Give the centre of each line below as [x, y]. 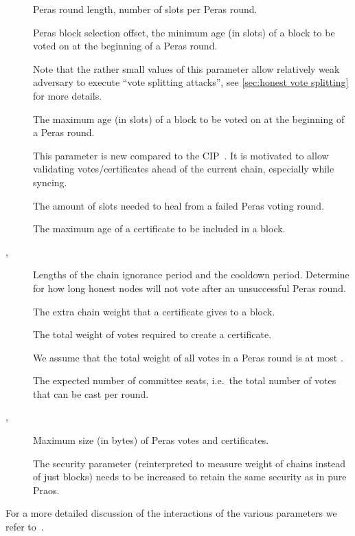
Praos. [46, 490]
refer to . [25, 527]
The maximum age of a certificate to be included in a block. [159, 228]
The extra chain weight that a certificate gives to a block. [154, 311]
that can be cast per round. [91, 393]
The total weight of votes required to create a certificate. [152, 334]
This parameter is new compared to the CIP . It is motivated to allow [181, 155]
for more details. [68, 95]
